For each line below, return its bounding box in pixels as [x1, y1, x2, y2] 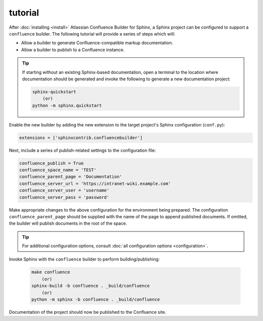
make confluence [31, 269, 71, 275]
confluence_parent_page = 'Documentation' [19, 174, 122, 179]
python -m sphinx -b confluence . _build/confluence [31, 297, 160, 303]
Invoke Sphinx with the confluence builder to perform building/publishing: [9, 256, 160, 262]
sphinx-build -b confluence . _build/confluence [31, 283, 150, 289]
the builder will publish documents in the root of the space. [9, 220, 128, 226]
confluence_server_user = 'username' [19, 188, 110, 193]
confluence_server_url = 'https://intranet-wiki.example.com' [19, 180, 171, 186]
